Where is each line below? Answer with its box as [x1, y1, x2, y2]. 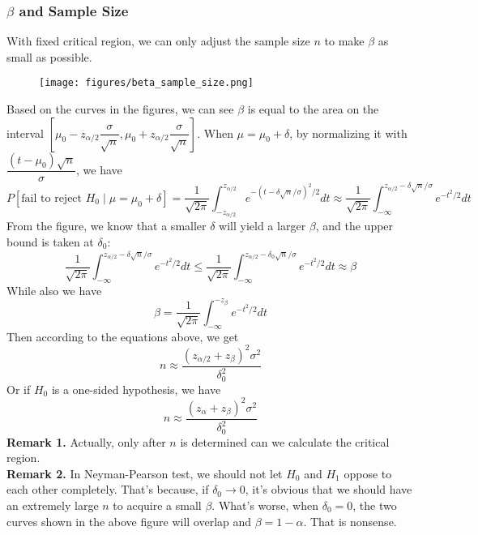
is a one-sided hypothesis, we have [51, 380, 221, 397]
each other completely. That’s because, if [6, 481, 209, 498]
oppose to [344, 464, 392, 481]
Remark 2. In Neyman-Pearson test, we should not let [6, 464, 283, 481]
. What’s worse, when [211, 496, 318, 513]
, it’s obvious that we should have [245, 481, 412, 498]
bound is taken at [6, 233, 94, 250]
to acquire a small [113, 496, 202, 513]
